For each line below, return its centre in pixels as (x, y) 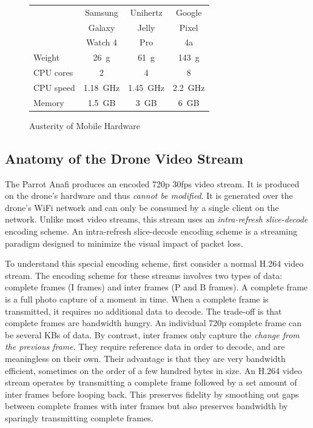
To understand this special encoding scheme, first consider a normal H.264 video (154, 263)
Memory (49, 102)
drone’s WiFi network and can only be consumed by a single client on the (142, 207)
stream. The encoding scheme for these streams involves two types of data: (144, 275)
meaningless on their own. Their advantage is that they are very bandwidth (145, 359)
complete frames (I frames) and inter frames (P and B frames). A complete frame (156, 287)
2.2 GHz (189, 87)
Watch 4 (102, 42)
